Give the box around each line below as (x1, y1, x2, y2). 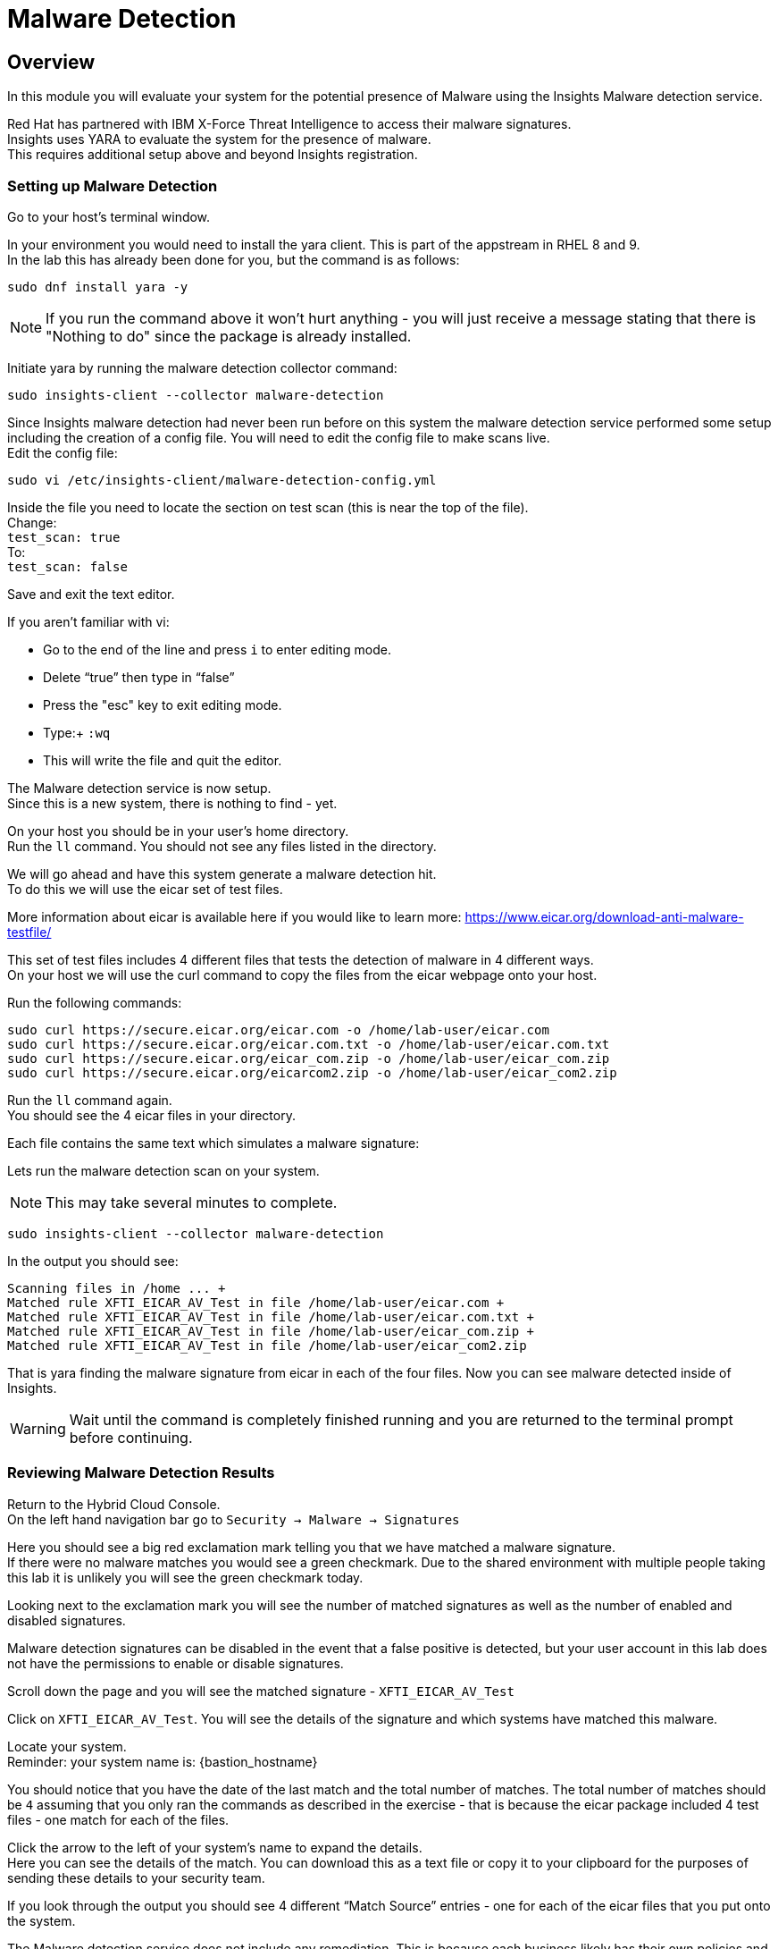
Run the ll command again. (7, 1092, 172, 1108)
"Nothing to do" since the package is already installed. (46, 326, 412, 345)
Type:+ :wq (43, 724, 111, 740)
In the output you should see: (7, 1253, 179, 1269)
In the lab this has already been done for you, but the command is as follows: (7, 251, 460, 267)
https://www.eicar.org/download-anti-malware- (464, 908, 744, 924)
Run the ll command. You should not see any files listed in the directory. (7, 838, 437, 854)
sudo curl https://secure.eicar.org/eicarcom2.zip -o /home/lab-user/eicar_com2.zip (7, 1065, 617, 1080)
